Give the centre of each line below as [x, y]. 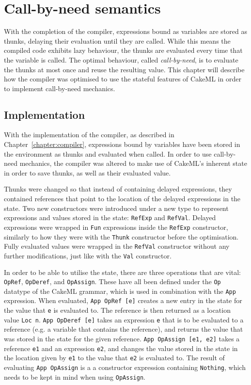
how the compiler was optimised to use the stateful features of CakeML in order [123, 79]
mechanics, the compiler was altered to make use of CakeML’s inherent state [133, 163]
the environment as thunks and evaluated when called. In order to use [108, 153]
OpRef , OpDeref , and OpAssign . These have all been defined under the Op [112, 281]
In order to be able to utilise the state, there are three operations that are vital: [122, 272]
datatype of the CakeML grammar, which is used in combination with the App [120, 291]
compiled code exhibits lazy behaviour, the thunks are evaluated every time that [123, 50]
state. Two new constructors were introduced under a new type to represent [116, 208]
